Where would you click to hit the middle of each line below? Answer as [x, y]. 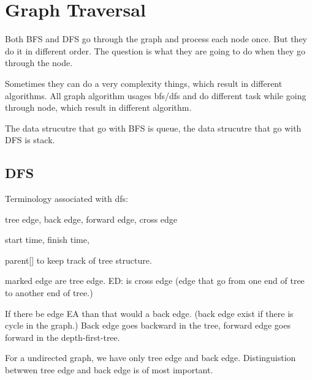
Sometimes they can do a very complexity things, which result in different [144, 83]
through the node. [39, 63]
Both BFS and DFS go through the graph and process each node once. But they [156, 39]
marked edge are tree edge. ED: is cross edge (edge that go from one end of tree [155, 281]
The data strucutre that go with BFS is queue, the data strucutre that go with [153, 128]
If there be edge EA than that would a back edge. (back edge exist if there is [149, 313]
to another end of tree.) [49, 293]
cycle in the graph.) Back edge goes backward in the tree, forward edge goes [148, 325]
